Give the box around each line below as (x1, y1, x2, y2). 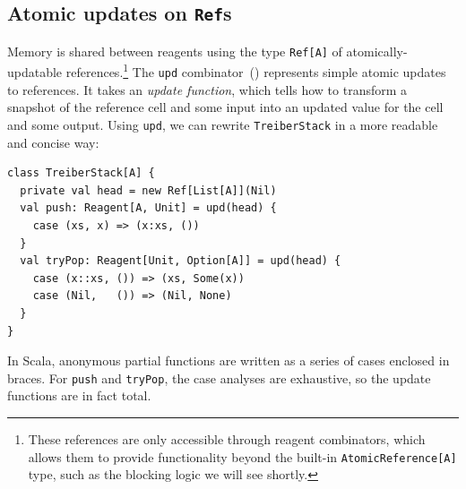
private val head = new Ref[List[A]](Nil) (20, 184, 277, 197)
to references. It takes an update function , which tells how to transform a (7, 80, 408, 99)
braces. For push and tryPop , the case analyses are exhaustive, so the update (7, 368, 431, 387)
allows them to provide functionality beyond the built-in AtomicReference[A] (28, 447, 457, 466)
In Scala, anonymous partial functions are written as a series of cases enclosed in (7, 351, 450, 370)
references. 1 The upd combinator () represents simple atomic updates (65, 60, 446, 81)
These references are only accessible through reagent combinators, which (28, 429, 426, 448)
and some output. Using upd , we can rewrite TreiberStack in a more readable (7, 115, 438, 133)
